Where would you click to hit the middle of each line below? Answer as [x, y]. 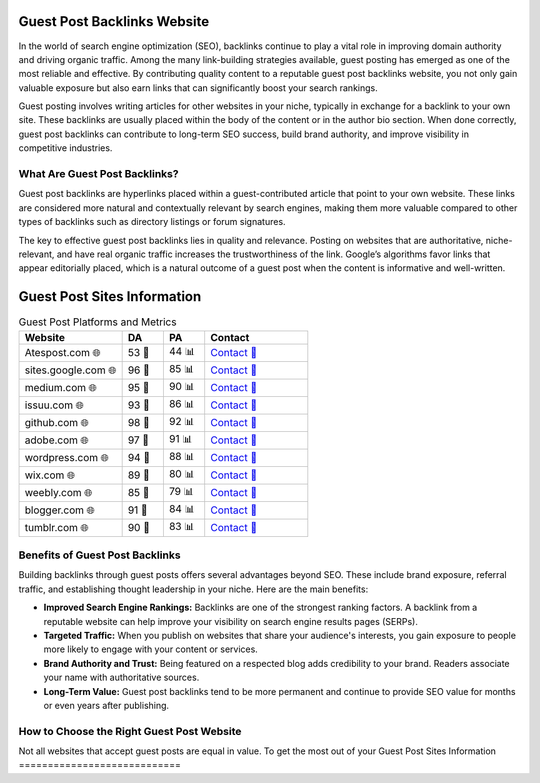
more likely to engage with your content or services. [151, 649]
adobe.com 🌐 [56, 440]
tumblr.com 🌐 [56, 528]
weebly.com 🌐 [58, 493]
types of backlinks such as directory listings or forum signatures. [152, 222]
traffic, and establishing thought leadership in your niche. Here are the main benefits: [193, 589]
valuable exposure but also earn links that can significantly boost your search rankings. [198, 87]
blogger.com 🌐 [59, 510]
